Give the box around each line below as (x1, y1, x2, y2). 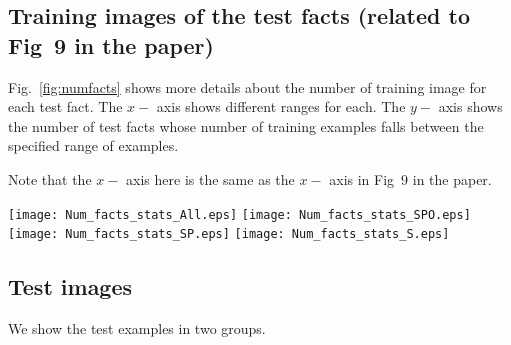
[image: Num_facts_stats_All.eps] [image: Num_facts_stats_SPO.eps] (8, 207, 471, 222)
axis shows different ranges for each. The (156, 96, 406, 117)
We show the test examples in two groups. (8, 318, 266, 339)
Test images (8, 271, 133, 302)
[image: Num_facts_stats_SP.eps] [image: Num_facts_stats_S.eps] (8, 227, 450, 242)
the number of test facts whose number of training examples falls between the (8, 115, 484, 136)
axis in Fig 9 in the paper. (329, 168, 492, 189)
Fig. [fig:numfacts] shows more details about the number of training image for (8, 76, 487, 97)
